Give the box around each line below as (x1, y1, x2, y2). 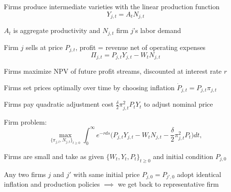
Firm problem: (4, 116, 47, 127)
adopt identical (177, 169, 221, 179)
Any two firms (4, 169, 46, 179)
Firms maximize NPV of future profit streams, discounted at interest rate (4, 66, 222, 76)
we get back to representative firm (117, 179, 219, 189)
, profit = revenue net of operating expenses (75, 42, 206, 52)
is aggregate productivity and (13, 25, 101, 35)
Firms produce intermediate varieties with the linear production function (4, 1, 220, 11)
